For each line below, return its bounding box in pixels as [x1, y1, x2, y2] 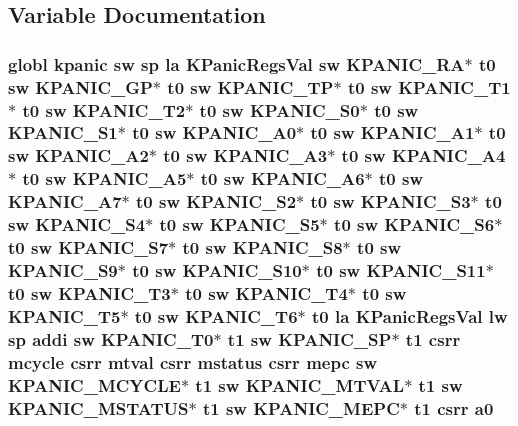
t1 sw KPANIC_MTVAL [195, 372, 405, 397]
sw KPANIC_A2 [8, 143, 149, 168]
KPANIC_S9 [8, 258, 118, 282]
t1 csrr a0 [414, 395, 494, 420]
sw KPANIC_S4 [8, 212, 146, 237]
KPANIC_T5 [8, 303, 121, 328]
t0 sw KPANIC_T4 [185, 280, 348, 305]
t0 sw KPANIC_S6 [334, 212, 495, 237]
